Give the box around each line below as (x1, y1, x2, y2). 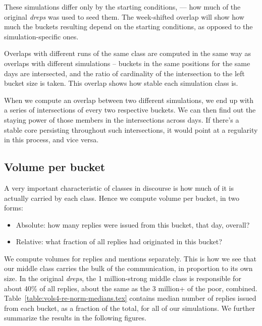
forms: (4, 202, 23, 213)
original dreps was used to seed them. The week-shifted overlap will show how (4, 11, 244, 22)
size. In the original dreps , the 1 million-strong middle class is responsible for (4, 273, 241, 284)
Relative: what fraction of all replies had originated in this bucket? (16, 236, 222, 247)
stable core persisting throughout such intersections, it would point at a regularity (4, 124, 258, 135)
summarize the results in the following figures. (4, 312, 146, 323)
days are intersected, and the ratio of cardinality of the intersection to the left (4, 68, 245, 78)
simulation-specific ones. (4, 31, 79, 41)
